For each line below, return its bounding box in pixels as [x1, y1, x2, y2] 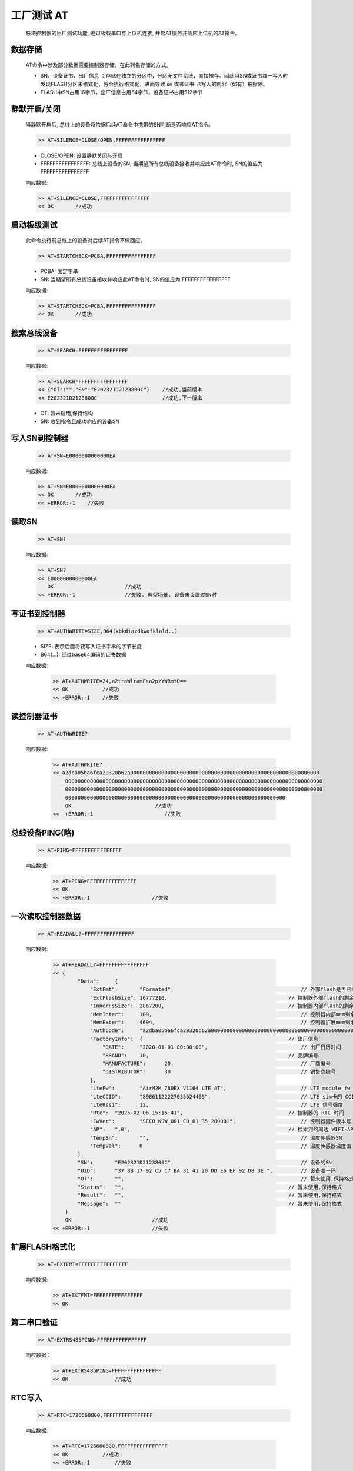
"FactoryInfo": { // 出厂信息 [89, 1036, 319, 1042]
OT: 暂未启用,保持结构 [40, 410, 94, 417]
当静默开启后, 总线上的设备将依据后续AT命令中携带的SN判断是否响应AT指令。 [25, 121, 214, 128]
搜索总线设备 [11, 328, 58, 338]
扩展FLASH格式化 [11, 1242, 75, 1252]
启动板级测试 [11, 220, 58, 230]
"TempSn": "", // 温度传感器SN [89, 1134, 342, 1141]
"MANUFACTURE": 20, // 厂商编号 [102, 1060, 331, 1067]
